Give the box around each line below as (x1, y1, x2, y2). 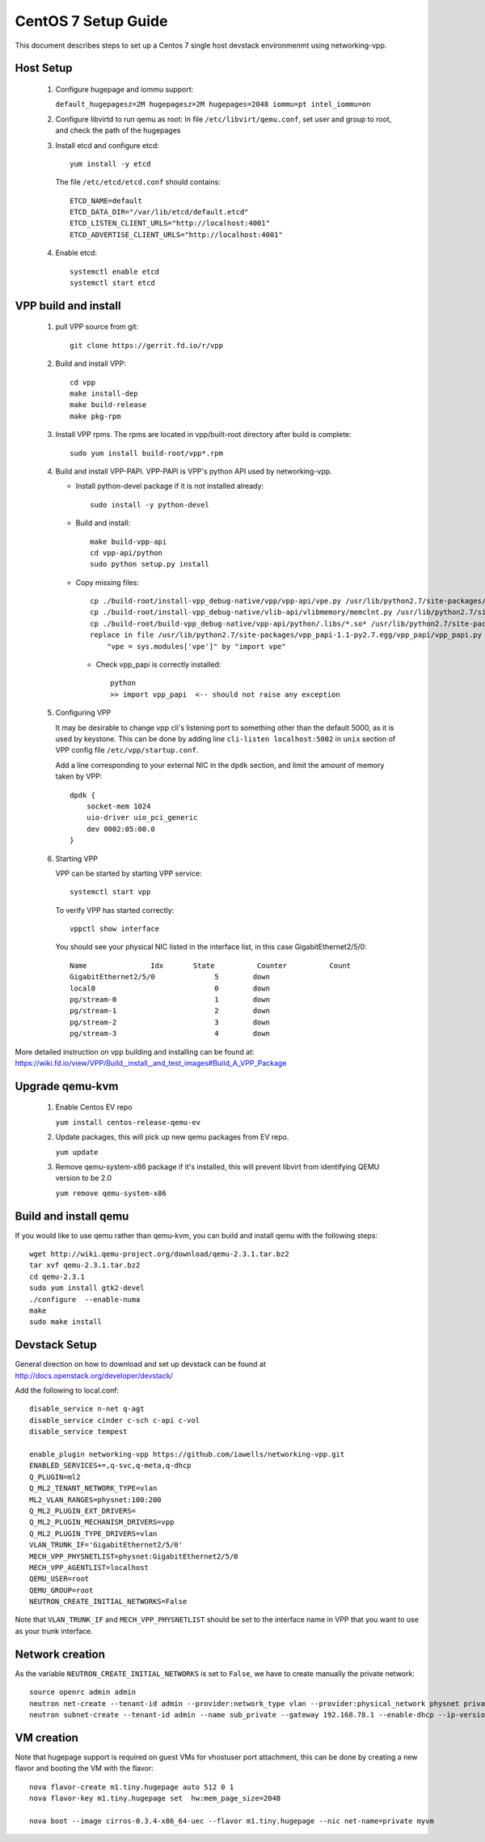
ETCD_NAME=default (70, 196, 143, 206)
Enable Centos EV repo (55, 1102, 133, 1112)
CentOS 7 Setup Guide (15, 12, 168, 30)
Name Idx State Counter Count (70, 961, 352, 970)
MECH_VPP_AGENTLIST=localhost (29, 1563, 150, 1572)
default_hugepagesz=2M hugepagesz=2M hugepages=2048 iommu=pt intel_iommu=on (55, 100, 371, 109)
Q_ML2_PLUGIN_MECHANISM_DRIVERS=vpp (29, 1517, 175, 1527)
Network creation (15, 1647, 105, 1661)
